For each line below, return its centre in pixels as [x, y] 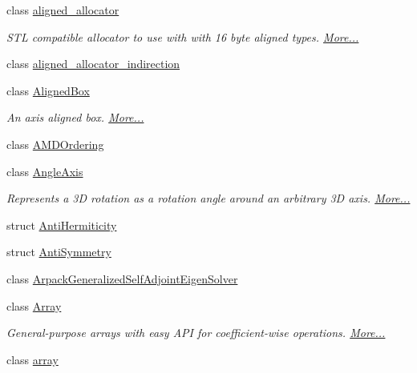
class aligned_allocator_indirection [93, 64]
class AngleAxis [45, 171]
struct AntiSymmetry [59, 252]
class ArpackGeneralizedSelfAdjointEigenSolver [122, 278]
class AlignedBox [48, 90]
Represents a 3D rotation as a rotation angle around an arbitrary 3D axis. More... [208, 198]
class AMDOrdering [55, 144]
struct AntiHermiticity [62, 225]
